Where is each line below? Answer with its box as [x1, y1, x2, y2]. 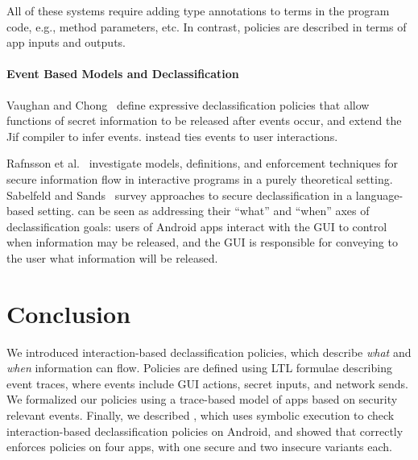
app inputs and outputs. [6, 34, 126, 51]
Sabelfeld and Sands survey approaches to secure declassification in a [6, 186, 353, 203]
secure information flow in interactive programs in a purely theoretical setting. [6, 170, 393, 187]
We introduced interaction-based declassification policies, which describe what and [6, 343, 412, 360]
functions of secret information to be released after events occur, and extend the [6, 112, 402, 129]
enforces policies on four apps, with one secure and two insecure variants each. [6, 438, 392, 455]
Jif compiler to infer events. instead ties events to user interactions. [6, 127, 338, 144]
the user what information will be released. [6, 249, 218, 266]
